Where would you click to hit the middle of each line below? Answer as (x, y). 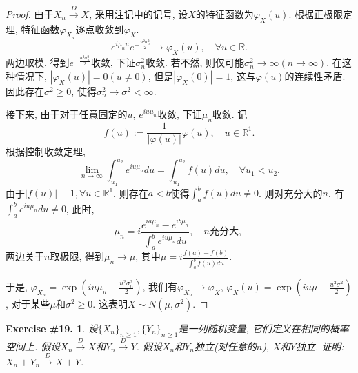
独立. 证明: (320, 346)
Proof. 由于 (30, 13)
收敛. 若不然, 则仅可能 (195, 62)
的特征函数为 (225, 13)
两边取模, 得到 (38, 62)
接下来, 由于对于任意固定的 (67, 114)
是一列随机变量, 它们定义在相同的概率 (263, 329)
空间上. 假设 (33, 346)
